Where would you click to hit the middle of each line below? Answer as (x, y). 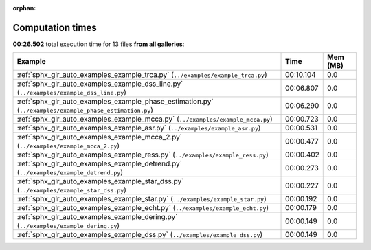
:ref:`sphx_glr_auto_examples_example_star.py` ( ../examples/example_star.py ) (142, 199)
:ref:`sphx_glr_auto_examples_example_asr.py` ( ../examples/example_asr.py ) (139, 128)
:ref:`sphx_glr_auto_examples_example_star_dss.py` (100, 181)
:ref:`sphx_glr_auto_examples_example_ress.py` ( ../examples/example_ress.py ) (143, 155)
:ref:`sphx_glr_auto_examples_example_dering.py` (97, 217)
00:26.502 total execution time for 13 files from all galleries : (99, 44)
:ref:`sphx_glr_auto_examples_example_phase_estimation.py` (115, 102)
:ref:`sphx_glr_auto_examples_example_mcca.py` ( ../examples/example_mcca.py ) (145, 119)
